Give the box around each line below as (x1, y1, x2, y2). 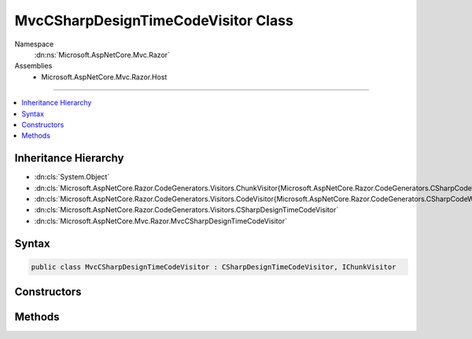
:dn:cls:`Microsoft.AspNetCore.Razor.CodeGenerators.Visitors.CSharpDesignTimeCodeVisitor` (34, 205, 339, 215)
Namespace (14, 39, 54, 49)
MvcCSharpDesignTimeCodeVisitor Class (14, 12, 294, 29)
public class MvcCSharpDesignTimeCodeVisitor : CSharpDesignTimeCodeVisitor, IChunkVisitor (31, 262, 396, 271)
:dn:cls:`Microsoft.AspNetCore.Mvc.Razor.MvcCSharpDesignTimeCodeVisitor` (34, 216, 287, 226)
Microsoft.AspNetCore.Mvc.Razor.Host (41, 72, 168, 82)
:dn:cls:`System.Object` (34, 172, 110, 182)
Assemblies (14, 61, 53, 71)
